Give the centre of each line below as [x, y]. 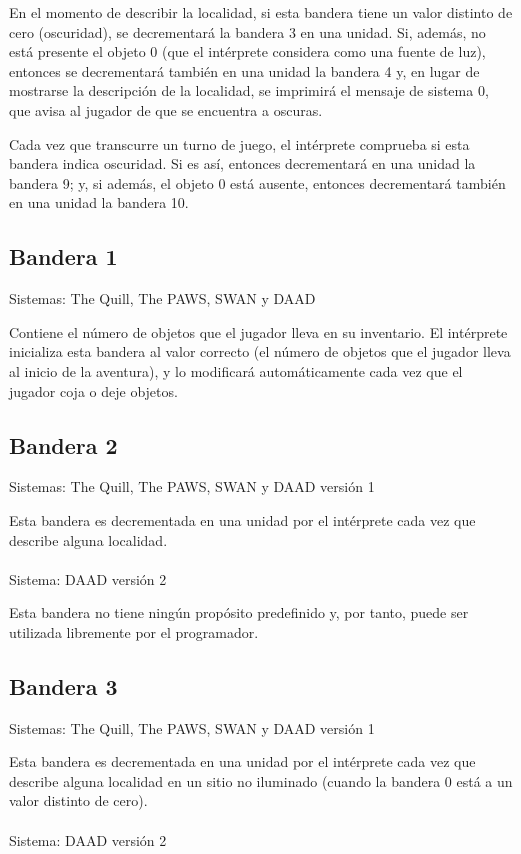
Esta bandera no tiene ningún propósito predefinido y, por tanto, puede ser [239, 612]
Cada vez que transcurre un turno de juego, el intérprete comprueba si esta [239, 143]
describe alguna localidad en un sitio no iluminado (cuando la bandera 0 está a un [261, 780]
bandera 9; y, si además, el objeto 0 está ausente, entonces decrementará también [257, 182]
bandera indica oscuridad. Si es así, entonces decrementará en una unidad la [242, 163]
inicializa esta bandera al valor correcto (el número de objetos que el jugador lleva [260, 351]
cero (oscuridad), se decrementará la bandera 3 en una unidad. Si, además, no [247, 31]
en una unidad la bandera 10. [99, 202]
